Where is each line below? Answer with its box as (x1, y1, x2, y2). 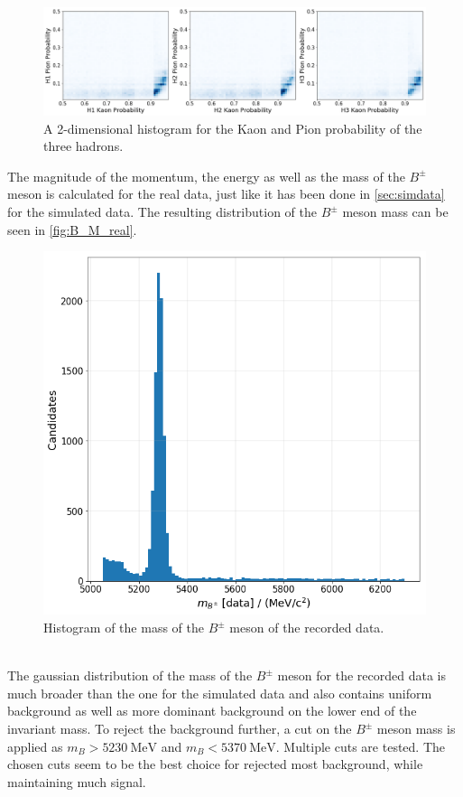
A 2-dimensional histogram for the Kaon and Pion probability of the (43, 118, 422, 137)
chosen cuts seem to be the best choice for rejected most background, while (7, 755, 423, 774)
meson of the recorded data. (229, 618, 384, 637)
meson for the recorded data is (277, 666, 447, 685)
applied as (7, 736, 63, 755)
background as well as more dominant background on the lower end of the (7, 701, 417, 720)
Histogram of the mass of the (43, 618, 204, 637)
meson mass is (376, 719, 456, 738)
